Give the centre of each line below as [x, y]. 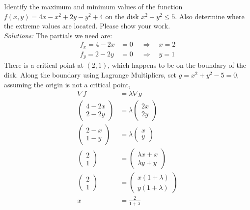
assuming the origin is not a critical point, [67, 84]
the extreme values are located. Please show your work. [87, 26]
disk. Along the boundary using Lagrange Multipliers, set [90, 74]
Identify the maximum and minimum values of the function [93, 6]
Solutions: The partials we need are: [58, 35]
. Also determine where [210, 16]
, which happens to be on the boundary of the [177, 65]
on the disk [122, 16]
